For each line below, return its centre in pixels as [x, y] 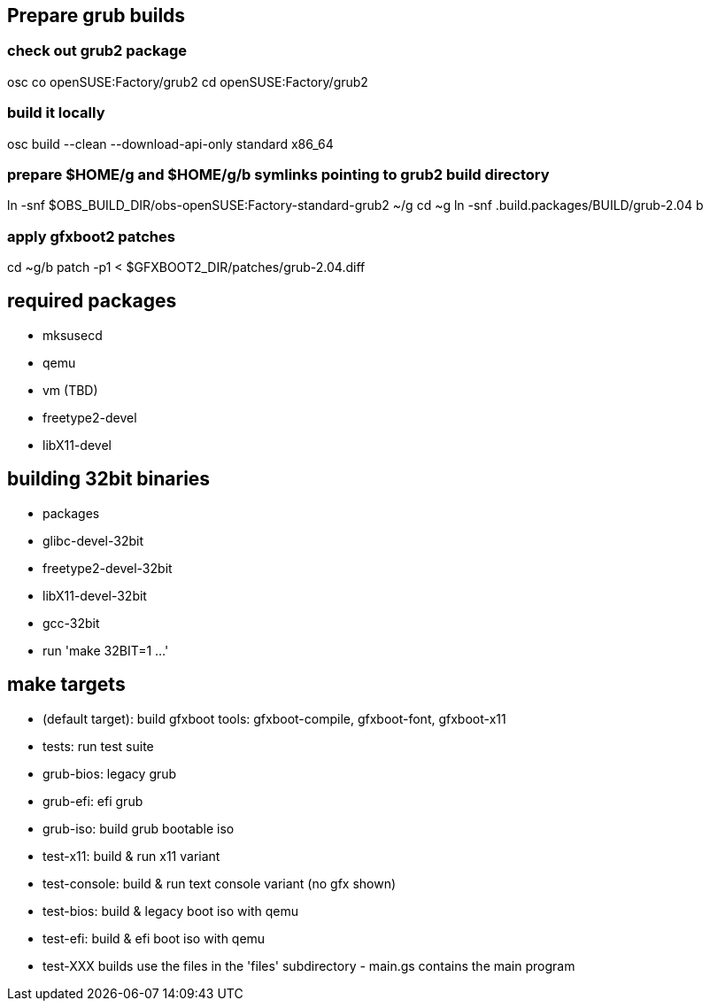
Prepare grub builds [96, 16]
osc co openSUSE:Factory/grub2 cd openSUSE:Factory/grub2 [188, 81]
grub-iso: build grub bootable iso [139, 828]
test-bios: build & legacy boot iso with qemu [170, 911]
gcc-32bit [71, 623]
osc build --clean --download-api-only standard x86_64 [170, 143]
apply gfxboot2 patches [91, 236]
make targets [66, 685]
